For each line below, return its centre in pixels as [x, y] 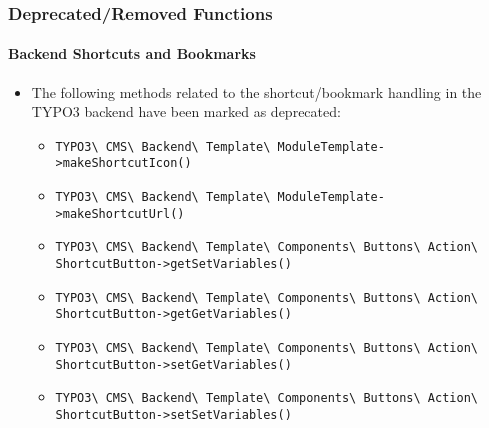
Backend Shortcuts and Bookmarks [132, 53]
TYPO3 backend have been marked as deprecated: [186, 111]
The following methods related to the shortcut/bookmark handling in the [256, 91]
